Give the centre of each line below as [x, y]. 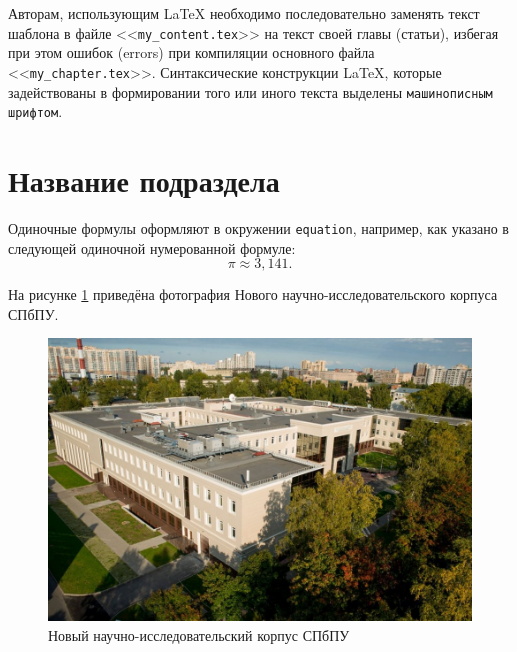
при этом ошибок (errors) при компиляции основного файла [191, 52]
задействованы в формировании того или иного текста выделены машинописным [250, 91]
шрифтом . [35, 111]
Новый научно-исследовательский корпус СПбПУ [199, 634]
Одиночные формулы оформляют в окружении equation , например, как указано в [258, 227]
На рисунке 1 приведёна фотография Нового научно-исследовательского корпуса [253, 294]
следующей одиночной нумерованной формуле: [152, 247]
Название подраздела [144, 180]
